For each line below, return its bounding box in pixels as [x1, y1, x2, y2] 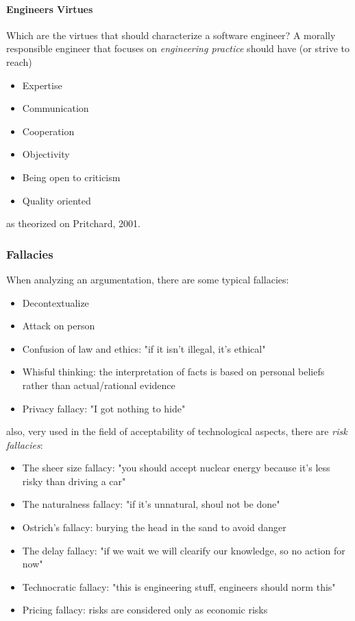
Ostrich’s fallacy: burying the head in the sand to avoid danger [22, 520, 286, 535]
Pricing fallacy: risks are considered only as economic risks [22, 602, 268, 617]
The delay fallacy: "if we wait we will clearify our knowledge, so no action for [22, 543, 345, 557]
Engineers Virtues [6, 1, 93, 16]
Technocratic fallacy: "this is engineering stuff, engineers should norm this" [22, 579, 336, 594]
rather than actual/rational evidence [22, 377, 175, 392]
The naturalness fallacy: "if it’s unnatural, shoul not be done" [22, 497, 280, 511]
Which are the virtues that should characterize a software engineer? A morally [6, 27, 336, 42]
